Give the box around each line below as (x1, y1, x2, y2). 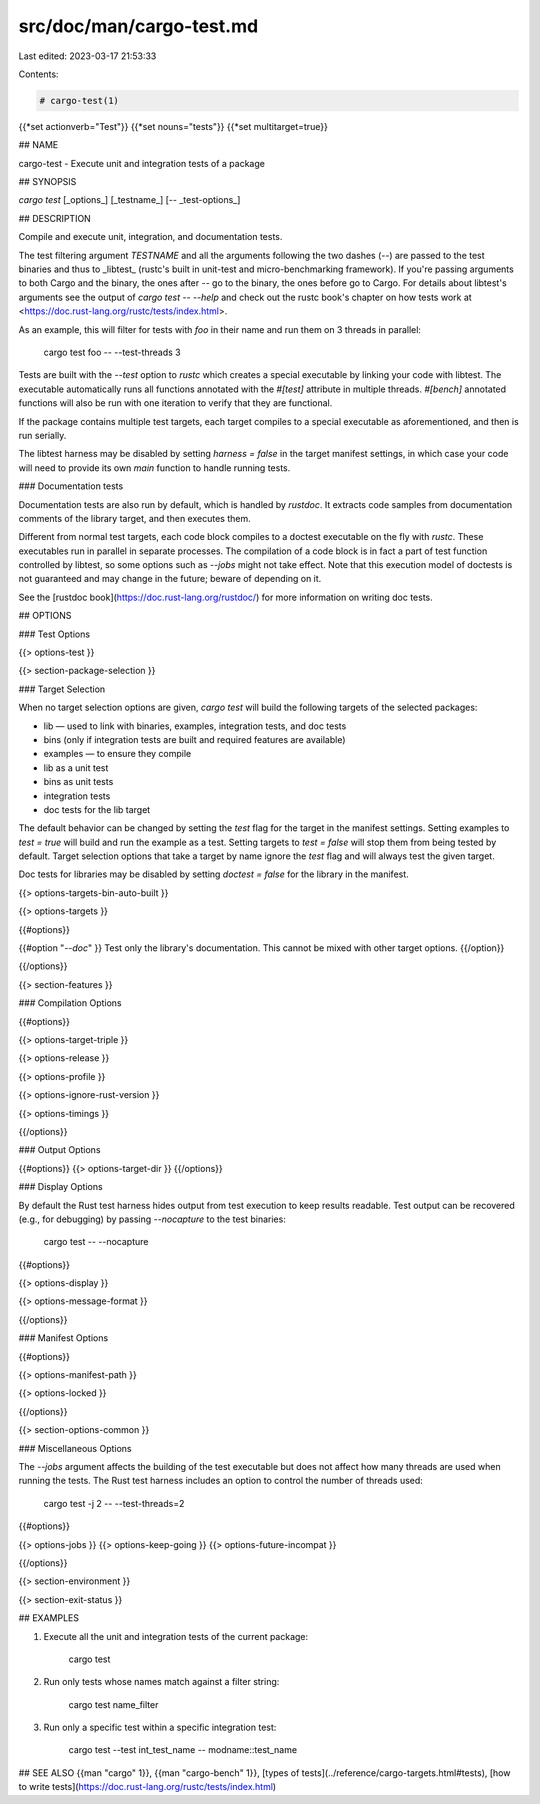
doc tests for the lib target (43, 803, 151, 815)
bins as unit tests (43, 776, 114, 788)
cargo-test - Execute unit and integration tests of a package (18, 157, 265, 169)
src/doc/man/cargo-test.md (18, 15, 259, 37)
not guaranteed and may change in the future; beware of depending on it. (18, 573, 322, 585)
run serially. (18, 429, 67, 441)
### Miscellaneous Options (18, 1442, 132, 1454)
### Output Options (18, 1144, 101, 1156)
